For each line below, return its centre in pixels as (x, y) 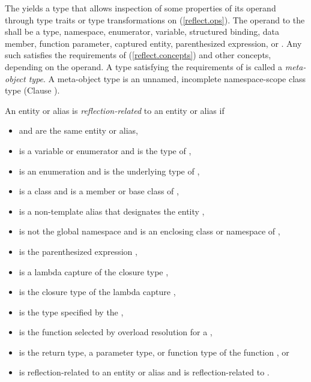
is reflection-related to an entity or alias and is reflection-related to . (144, 372)
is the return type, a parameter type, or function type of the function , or (154, 352)
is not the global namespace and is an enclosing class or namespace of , (149, 231)
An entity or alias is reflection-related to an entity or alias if (115, 110)
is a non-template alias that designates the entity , (112, 211)
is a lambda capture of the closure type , (94, 271)
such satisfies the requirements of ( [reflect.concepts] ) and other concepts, (138, 55)
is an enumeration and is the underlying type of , (109, 171)
